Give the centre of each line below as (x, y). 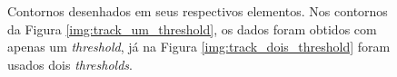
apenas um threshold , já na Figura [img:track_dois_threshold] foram (199, 47)
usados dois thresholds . (70, 64)
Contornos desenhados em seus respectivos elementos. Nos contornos (198, 11)
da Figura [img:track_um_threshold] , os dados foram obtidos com (192, 29)
